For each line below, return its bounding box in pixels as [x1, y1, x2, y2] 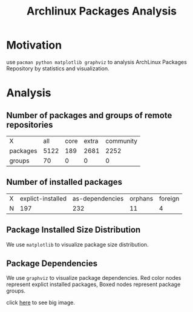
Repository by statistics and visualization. [6, 65, 110, 72]
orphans [129, 194, 153, 202]
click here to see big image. [6, 299, 76, 307]
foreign [159, 194, 180, 202]
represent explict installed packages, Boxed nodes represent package [6, 280, 181, 288]
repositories [6, 119, 53, 130]
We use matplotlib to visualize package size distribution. [6, 241, 149, 248]
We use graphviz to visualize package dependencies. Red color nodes [6, 274, 182, 282]
